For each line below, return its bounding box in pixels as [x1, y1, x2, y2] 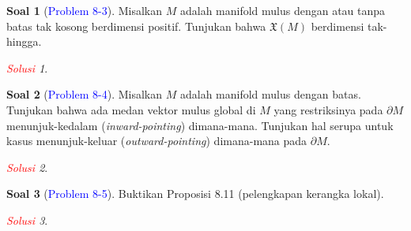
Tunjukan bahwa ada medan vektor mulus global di [6, 101, 256, 117]
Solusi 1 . [6, 59, 48, 76]
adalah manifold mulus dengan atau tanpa [179, 2, 386, 18]
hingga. [6, 33, 42, 50]
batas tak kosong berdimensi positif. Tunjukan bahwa [6, 17, 266, 34]
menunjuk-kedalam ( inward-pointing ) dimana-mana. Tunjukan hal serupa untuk [6, 117, 394, 133]
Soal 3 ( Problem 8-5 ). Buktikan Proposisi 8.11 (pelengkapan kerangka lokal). [6, 185, 384, 202]
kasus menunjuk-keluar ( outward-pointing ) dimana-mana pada [6, 132, 307, 149]
